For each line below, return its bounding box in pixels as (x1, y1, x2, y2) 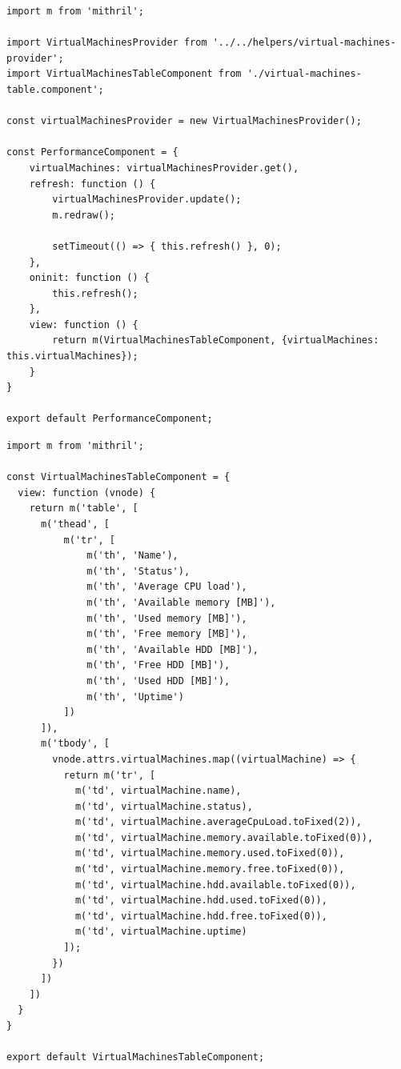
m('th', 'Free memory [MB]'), (86, 628, 247, 640)
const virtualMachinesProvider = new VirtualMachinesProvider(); (6, 115, 362, 127)
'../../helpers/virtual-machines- (212, 37, 396, 49)
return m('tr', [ (63, 769, 156, 781)
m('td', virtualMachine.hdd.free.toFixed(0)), (74, 910, 327, 922)
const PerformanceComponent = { (6, 146, 178, 158)
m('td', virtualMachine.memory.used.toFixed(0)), (74, 847, 345, 859)
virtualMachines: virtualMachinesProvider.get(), (29, 162, 299, 174)
